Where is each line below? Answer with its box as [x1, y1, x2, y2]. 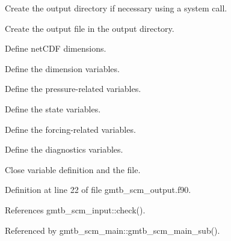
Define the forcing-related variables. [5, 123, 136, 135]
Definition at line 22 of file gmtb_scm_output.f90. [5, 183, 191, 196]
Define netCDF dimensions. [5, 42, 106, 55]
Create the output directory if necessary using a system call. [5, 2, 227, 14]
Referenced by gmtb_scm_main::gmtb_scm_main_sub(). [5, 224, 220, 236]
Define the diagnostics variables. [5, 143, 123, 156]
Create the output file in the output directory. [5, 22, 174, 34]
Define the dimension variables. [5, 62, 120, 75]
